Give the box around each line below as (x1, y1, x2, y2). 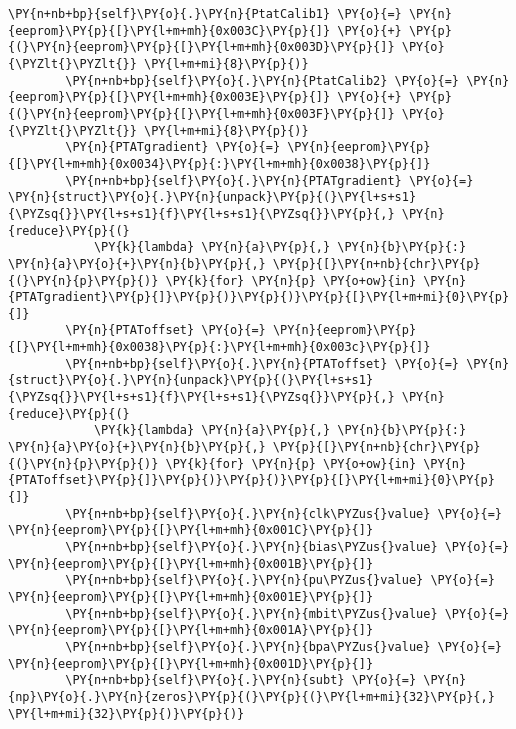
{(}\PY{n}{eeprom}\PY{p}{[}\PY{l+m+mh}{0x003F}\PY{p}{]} (8, 106, 395, 121)
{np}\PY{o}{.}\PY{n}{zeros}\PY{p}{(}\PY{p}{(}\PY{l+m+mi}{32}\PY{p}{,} (8, 689, 495, 704)
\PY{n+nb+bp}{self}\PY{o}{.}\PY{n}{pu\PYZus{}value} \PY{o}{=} (65, 573, 495, 588)
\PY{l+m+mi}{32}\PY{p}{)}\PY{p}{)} (8, 706, 245, 721)
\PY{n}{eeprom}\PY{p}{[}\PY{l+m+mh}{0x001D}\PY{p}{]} (8, 656, 374, 671)
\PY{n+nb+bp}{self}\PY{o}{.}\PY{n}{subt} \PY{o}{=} (65, 673, 417, 688)
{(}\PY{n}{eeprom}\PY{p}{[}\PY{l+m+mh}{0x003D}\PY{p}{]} (8, 40, 395, 55)
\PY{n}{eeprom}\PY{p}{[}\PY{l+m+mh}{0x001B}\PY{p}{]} (8, 556, 374, 571)
